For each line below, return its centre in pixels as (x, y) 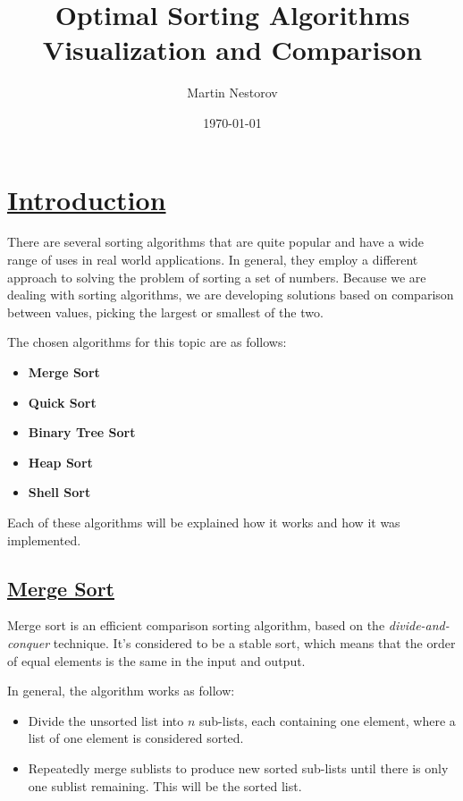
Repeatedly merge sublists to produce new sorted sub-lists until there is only (238, 767)
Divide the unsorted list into (106, 720)
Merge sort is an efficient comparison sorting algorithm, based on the (196, 625)
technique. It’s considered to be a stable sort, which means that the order (254, 642)
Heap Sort (60, 462)
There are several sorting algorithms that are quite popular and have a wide (216, 242)
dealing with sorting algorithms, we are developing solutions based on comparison (231, 295)
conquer (29, 642)
